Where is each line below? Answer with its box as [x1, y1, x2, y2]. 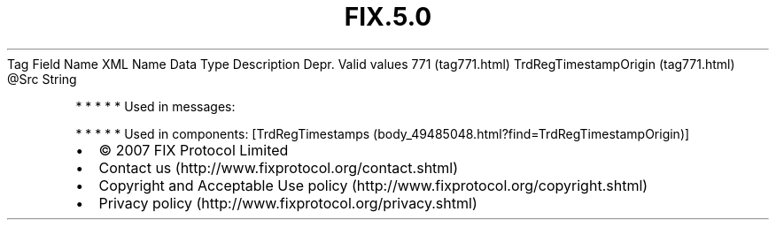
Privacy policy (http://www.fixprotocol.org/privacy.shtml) [98, 193, 477, 212]
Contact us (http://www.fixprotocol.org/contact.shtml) [98, 158, 459, 177]
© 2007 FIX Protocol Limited [98, 140, 289, 159]
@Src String [7, 71, 77, 87]
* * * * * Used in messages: [75, 98, 236, 114]
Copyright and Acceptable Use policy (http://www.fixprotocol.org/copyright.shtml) [98, 176, 648, 194]
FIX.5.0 [344, 2, 432, 32]
